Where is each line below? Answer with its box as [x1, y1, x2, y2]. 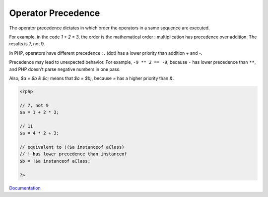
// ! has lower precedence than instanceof [19, 151, 128, 157]
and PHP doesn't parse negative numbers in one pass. [9, 66, 121, 72]
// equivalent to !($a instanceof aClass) [19, 144, 125, 150]
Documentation [9, 185, 41, 191]
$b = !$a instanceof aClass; [19, 158, 91, 164]
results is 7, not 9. [9, 41, 45, 47]
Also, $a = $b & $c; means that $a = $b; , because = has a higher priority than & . [9, 75, 174, 81]
